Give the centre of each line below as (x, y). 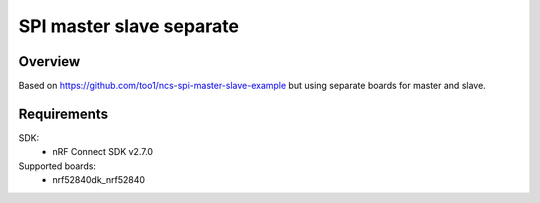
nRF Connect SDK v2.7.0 (103, 152)
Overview (49, 61)
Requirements (63, 113)
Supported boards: (57, 166)
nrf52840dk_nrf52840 (98, 180)
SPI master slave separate (129, 26)
